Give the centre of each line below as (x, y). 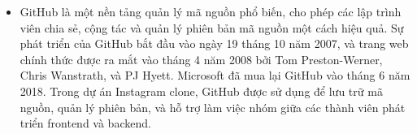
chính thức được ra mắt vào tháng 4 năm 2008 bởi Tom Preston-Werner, (201, 59)
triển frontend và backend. (85, 123)
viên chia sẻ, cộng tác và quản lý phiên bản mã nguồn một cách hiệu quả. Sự (212, 27)
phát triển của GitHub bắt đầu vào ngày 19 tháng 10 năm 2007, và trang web (214, 43)
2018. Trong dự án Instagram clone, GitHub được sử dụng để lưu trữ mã (201, 91)
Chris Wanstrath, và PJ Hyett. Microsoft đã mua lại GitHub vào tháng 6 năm (215, 75)
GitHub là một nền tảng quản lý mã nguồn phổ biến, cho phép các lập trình (211, 11)
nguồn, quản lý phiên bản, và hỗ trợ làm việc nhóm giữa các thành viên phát (213, 107)
